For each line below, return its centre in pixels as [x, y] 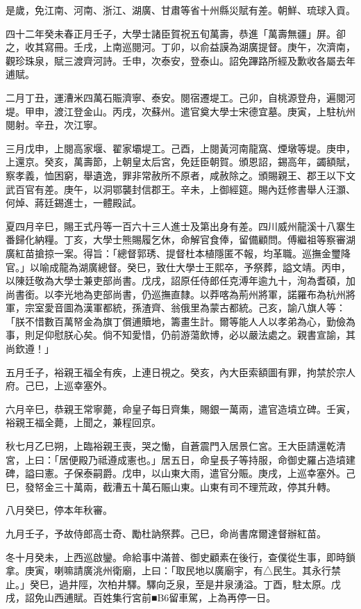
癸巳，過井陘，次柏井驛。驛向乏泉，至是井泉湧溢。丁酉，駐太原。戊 [185, 584]
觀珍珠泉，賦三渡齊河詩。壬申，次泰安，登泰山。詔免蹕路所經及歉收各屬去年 [180, 60]
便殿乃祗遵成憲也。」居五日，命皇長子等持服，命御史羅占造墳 [207, 459]
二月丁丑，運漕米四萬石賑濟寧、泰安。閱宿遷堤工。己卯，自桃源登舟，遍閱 [176, 97]
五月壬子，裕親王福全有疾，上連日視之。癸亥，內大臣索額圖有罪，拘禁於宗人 [180, 372]
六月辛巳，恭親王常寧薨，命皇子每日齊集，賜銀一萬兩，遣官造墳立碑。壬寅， [180, 408]
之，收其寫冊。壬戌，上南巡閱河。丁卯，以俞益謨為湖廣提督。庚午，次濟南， [180, 47]
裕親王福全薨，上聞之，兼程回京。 [83, 422]
